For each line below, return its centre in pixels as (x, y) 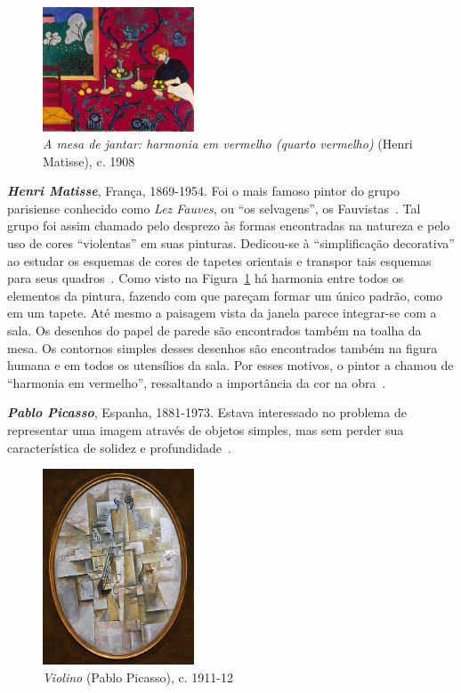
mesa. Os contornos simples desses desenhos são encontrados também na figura (222, 347)
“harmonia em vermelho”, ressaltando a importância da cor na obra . (197, 382)
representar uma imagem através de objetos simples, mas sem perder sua (206, 430)
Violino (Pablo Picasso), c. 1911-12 (138, 677)
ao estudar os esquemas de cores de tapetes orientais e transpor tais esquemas (219, 260)
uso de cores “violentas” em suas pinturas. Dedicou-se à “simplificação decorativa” (231, 243)
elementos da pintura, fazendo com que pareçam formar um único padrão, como (225, 295)
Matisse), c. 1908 (89, 161)
